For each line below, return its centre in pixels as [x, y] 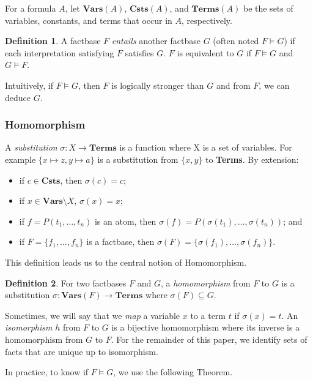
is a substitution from [138, 159]
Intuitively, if [29, 85]
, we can [274, 85]
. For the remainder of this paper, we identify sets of [209, 339]
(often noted [236, 41]
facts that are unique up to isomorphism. [82, 351]
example [20, 159]
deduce [18, 97]
